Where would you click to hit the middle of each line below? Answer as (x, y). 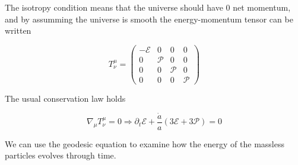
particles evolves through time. (61, 155)
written (18, 30)
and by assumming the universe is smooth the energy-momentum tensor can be (149, 19)
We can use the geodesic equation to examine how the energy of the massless (145, 143)
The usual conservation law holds (65, 98)
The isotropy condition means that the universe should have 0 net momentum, (148, 7)
